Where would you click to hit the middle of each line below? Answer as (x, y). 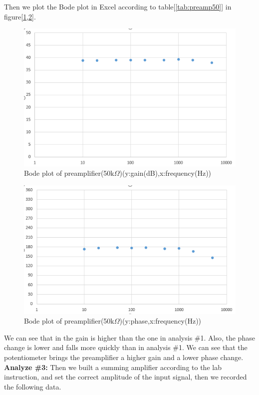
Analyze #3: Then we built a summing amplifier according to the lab (113, 367)
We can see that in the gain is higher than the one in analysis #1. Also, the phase (129, 337)
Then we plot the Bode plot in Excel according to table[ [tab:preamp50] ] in (118, 6)
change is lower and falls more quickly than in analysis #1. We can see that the (126, 347)
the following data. (33, 386)
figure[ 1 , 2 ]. (20, 16)
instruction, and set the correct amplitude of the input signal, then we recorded (126, 377)
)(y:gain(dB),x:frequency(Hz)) (165, 173)
